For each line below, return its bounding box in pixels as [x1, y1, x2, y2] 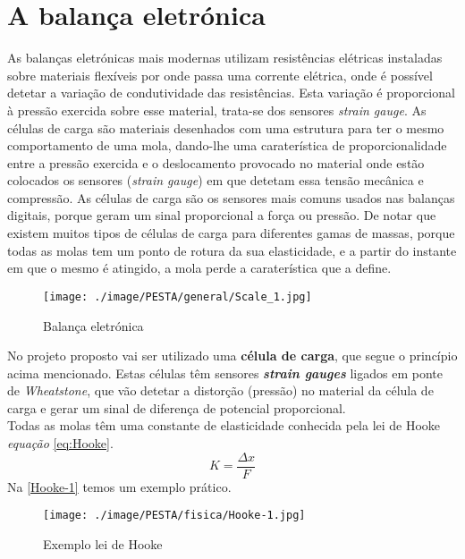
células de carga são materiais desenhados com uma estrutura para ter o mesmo [7, 118, 444, 137]
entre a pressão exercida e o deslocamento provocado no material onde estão [7, 153, 425, 172]
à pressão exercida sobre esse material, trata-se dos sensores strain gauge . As [7, 100, 427, 119]
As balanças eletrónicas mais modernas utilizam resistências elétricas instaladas [7, 48, 443, 67]
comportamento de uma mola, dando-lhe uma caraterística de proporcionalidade [7, 136, 447, 155]
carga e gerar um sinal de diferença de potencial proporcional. [7, 398, 346, 417]
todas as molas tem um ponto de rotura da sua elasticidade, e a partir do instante [7, 241, 457, 259]
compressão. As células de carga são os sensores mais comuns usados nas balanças [7, 188, 455, 207]
